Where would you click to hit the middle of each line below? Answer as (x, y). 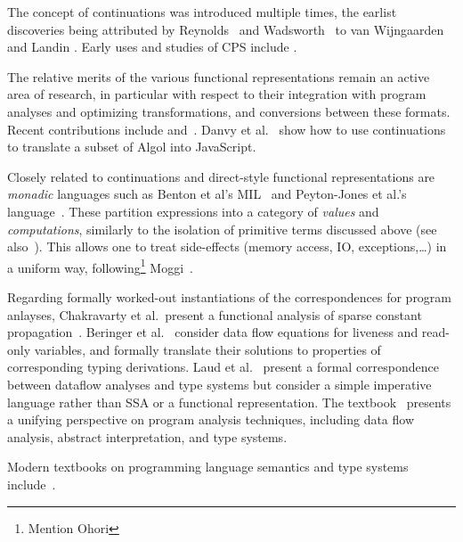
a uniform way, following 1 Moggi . (100, 266)
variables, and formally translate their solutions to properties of (207, 349)
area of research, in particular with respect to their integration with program (217, 94)
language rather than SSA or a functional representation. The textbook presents (229, 402)
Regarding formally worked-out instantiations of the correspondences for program (230, 296)
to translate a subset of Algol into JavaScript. (132, 147)
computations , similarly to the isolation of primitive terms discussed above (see (222, 229)
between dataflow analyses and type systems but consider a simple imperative (219, 384)
